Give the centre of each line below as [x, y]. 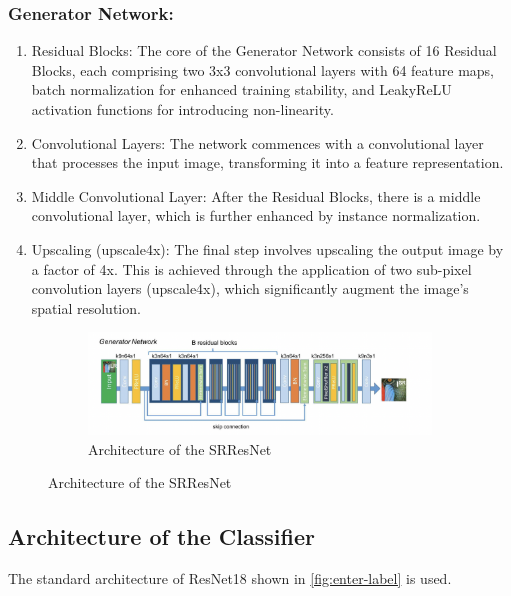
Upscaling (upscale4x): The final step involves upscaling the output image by [267, 248]
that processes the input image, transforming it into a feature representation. [267, 162]
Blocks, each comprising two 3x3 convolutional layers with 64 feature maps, [262, 69]
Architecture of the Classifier [161, 536]
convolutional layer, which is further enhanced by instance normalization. [256, 215]
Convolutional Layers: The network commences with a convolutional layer [257, 142]
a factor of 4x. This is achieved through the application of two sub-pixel [251, 268]
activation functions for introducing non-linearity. [182, 109]
